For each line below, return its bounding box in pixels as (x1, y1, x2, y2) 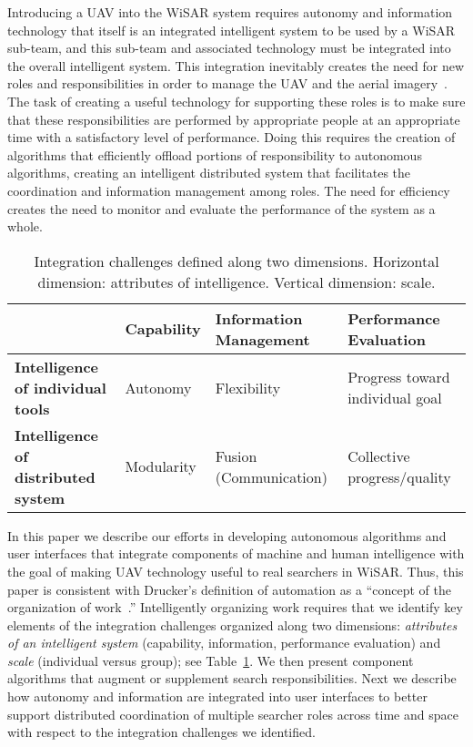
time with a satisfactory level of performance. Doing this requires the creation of (7, 128, 456, 147)
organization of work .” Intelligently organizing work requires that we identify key (7, 598, 463, 617)
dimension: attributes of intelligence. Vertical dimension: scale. (37, 271, 436, 292)
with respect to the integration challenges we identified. (7, 722, 316, 742)
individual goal (347, 387, 442, 409)
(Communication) (215, 466, 327, 487)
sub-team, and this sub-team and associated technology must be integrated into (7, 38, 451, 57)
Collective (347, 445, 410, 466)
